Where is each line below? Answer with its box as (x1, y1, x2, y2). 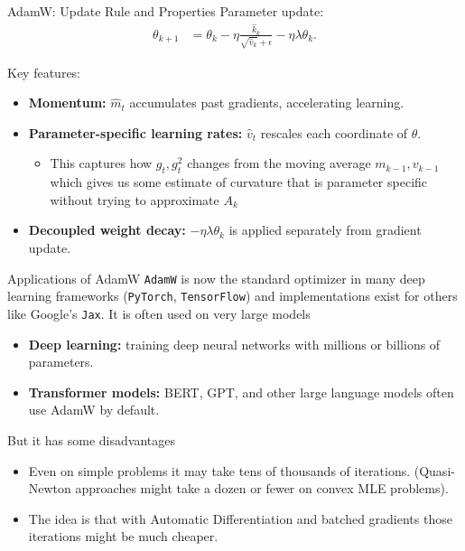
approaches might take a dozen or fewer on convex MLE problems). (75, 479, 449, 498)
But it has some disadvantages (7, 430, 175, 449)
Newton (28, 479, 71, 498)
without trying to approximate (50, 190, 219, 209)
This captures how (50, 154, 153, 173)
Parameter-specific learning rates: (28, 123, 243, 142)
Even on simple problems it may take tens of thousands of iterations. (28, 461, 411, 480)
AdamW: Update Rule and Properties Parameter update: (7, 2, 324, 20)
